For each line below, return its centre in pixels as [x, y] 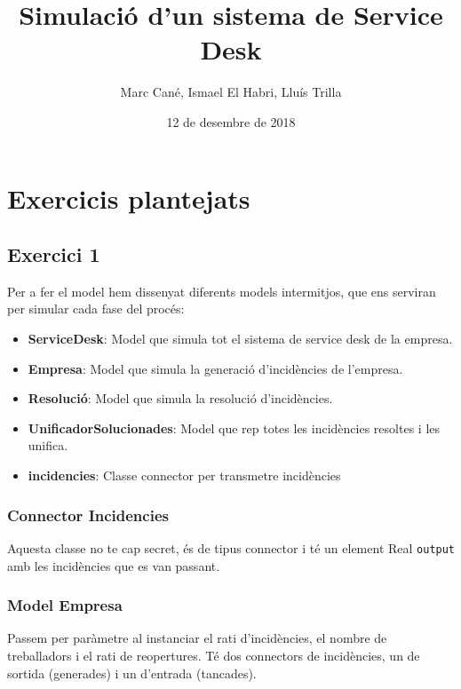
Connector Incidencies [88, 515]
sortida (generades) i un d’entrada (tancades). [132, 673]
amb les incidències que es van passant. [114, 565]
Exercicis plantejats [129, 198]
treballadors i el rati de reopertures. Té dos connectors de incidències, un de [214, 655]
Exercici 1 [54, 254]
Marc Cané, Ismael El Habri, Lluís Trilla [231, 92]
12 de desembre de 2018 [231, 121]
